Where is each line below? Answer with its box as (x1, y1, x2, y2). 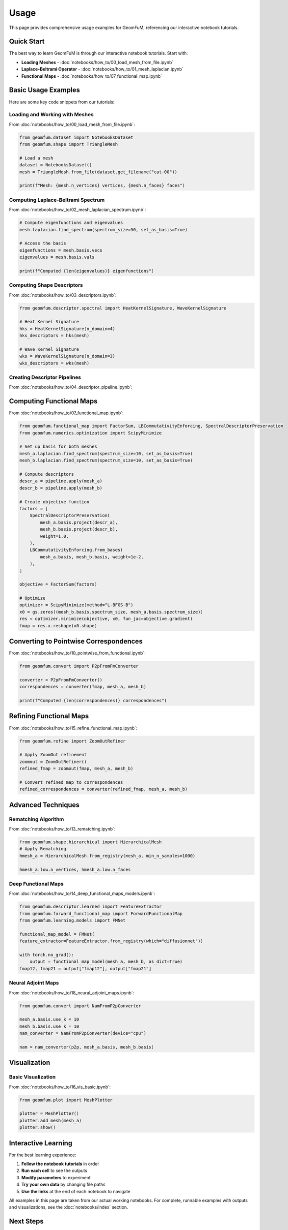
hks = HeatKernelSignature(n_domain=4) (19, 326, 115, 332)
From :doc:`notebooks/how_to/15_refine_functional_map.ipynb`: (9, 725, 137, 731)
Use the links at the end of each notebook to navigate (21, 1188, 131, 1194)
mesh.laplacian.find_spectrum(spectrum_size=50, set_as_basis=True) (19, 227, 188, 232)
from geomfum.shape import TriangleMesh (19, 142, 118, 147)
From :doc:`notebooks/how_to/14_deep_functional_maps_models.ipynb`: (9, 891, 156, 896)
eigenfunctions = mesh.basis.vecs (19, 247, 103, 253)
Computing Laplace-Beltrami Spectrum (9, 196, 105, 203)
